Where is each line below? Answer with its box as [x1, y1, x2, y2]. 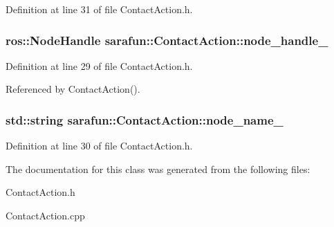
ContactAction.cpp [6, 208, 85, 222]
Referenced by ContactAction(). [6, 82, 140, 96]
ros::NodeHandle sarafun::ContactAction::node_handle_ [6, 31, 328, 48]
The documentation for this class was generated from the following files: [6, 161, 310, 176]
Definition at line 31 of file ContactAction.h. [6, 2, 193, 16]
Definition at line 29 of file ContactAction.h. [6, 58, 193, 73]
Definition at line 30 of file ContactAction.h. [6, 138, 193, 153]
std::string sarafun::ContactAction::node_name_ [6, 111, 284, 128]
